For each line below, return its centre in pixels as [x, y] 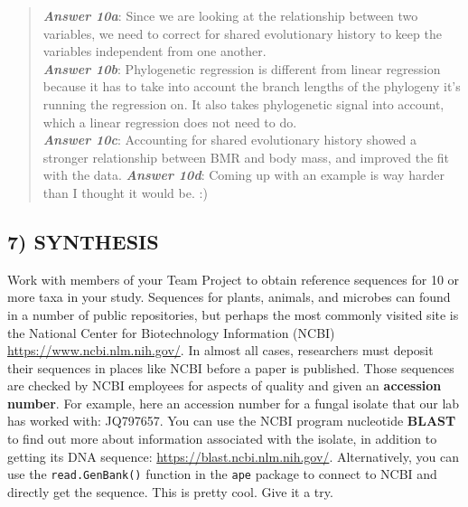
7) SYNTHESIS [83, 241]
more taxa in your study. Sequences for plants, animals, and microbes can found [229, 297]
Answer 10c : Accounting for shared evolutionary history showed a [230, 140]
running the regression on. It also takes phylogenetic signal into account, [243, 103]
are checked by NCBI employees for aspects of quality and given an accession [225, 385]
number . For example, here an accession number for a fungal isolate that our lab [234, 403]
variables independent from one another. [154, 51]
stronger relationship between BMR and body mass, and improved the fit [246, 157]
